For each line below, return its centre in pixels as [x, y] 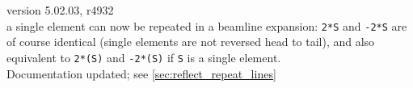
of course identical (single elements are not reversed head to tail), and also [191, 42]
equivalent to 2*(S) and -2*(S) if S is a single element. [144, 57]
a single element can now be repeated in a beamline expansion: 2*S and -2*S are [207, 25]
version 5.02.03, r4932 [60, 10]
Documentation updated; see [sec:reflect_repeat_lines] [141, 73]
